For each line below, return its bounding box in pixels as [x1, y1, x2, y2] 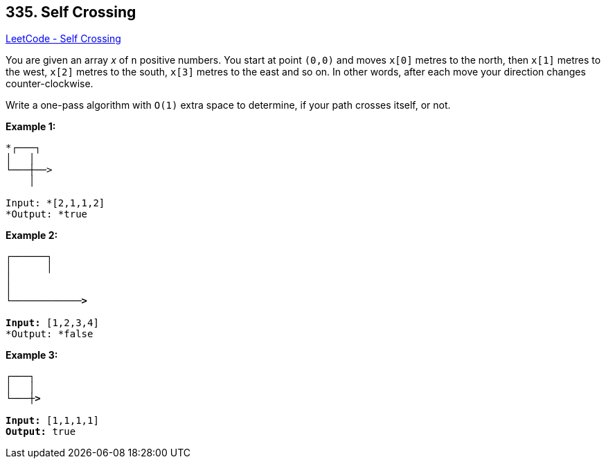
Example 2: [6, 229, 58, 242]
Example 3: [6, 349, 58, 362]
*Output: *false [6, 328, 93, 340]
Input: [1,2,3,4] [6, 317, 99, 329]
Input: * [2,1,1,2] [6, 197, 105, 209]
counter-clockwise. [6, 78, 93, 90]
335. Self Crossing [6, 3, 136, 21]
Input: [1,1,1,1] [6, 415, 99, 427]
